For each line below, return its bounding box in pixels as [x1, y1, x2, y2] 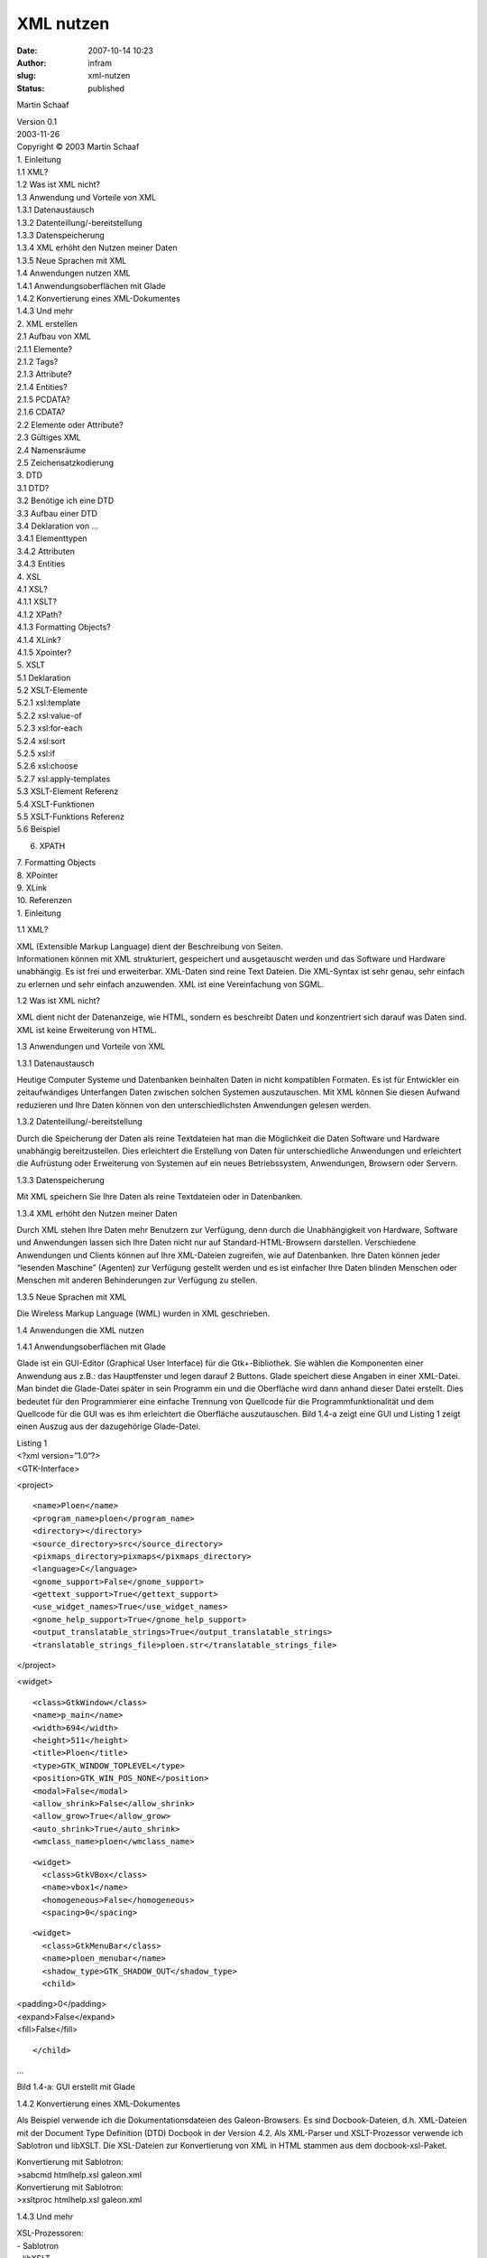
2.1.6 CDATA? [16, 406, 66, 417]
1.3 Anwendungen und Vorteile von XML [16, 1041, 166, 1052]
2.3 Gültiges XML [16, 432, 81, 443]
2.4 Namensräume [16, 444, 86, 455]
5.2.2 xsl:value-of [16, 710, 82, 721]
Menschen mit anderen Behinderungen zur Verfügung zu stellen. [16, 1274, 258, 1286]
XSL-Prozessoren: [16, 2227, 85, 2239]
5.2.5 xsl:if [16, 748, 56, 759]
